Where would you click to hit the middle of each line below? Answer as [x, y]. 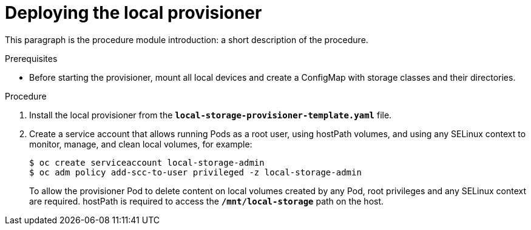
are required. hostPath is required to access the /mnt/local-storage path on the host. [207, 201]
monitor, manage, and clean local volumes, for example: [141, 144]
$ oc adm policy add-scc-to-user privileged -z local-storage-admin [195, 172]
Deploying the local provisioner [134, 13]
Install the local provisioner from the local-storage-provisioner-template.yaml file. [211, 115]
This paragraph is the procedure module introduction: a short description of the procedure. [187, 39]
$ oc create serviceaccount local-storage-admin [147, 162]
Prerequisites [31, 58]
